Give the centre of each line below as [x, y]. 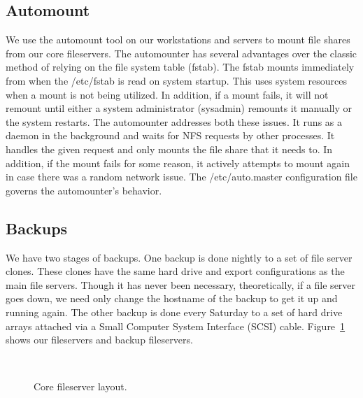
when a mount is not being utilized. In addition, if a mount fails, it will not [167, 94]
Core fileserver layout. [80, 386]
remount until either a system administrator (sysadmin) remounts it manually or [179, 108]
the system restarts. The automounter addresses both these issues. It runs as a [174, 121]
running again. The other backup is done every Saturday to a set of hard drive [174, 312]
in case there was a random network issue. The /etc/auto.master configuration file [181, 177]
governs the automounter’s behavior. [84, 190]
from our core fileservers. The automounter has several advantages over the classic [181, 53]
